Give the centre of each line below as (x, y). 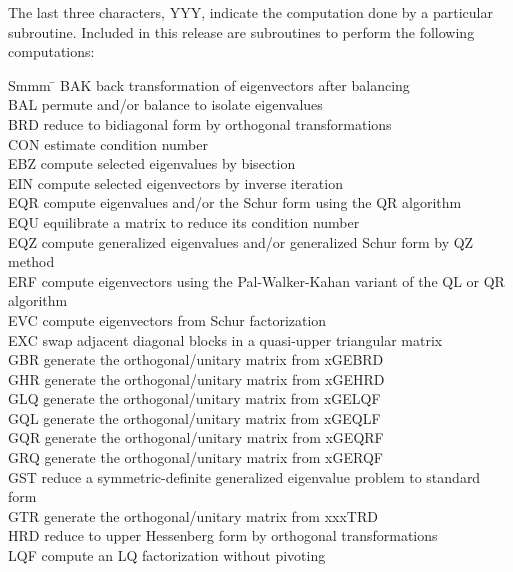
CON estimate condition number (108, 143)
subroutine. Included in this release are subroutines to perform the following (241, 31)
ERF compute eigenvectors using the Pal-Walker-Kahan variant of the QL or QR (256, 280)
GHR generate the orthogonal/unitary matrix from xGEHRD (196, 378)
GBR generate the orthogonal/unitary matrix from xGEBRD (196, 359)
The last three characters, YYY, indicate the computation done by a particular (250, 12)
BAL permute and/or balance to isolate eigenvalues (165, 104)
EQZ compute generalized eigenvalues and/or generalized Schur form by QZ (241, 241)
